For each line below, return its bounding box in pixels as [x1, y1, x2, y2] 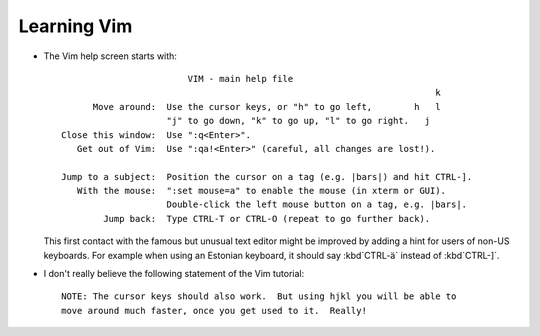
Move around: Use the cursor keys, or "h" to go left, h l [92, 101, 441, 112]
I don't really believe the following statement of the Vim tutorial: [43, 268, 305, 280]
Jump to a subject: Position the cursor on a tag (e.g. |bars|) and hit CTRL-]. [61, 171, 473, 182]
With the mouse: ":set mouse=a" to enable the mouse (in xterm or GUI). [76, 185, 447, 197]
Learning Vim [18, 15, 133, 37]
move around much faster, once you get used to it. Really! [61, 305, 367, 316]
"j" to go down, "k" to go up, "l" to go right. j [166, 115, 431, 127]
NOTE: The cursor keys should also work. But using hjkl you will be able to [61, 291, 457, 302]
